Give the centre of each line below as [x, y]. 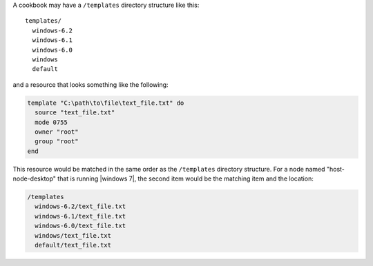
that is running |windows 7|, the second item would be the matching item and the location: [185, 178]
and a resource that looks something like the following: [90, 84]
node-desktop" [35, 178]
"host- [336, 169]
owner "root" [57, 132]
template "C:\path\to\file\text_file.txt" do [106, 103]
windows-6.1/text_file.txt [80, 216]
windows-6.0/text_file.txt [80, 226]
